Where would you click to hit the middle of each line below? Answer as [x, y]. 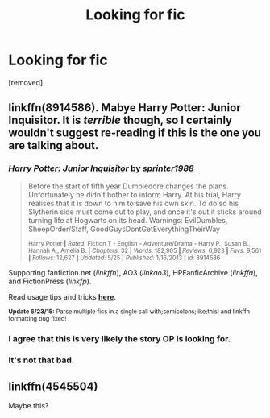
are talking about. [54, 145]
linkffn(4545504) [53, 386]
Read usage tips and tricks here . [62, 296]
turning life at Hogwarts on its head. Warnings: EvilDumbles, [128, 220]
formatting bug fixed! [37, 319]
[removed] [26, 82]
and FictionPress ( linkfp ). [50, 281]
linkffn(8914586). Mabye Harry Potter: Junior [125, 108]
